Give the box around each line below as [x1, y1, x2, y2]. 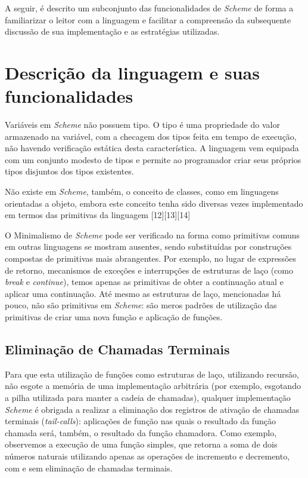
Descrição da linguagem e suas [5, 60, 260, 84]
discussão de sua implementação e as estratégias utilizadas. [5, 25, 220, 38]
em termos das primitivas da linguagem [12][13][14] [5, 209, 191, 221]
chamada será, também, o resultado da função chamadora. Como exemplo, [5, 426, 277, 439]
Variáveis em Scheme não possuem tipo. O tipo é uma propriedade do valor [5, 118, 280, 131]
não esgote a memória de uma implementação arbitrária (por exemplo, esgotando [5, 379, 301, 392]
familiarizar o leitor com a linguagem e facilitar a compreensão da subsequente [5, 13, 291, 26]
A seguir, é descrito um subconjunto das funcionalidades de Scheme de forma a [5, 2, 294, 14]
